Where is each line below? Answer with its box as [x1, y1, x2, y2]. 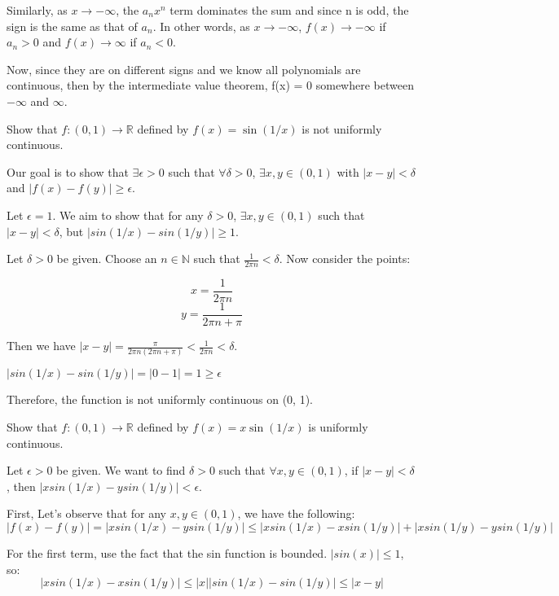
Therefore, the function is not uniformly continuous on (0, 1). [7, 391, 313, 408]
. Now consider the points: [279, 250, 411, 267]
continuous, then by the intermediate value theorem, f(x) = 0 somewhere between [7, 77, 414, 94]
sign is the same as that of [7, 17, 138, 34]
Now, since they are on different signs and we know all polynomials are [7, 60, 361, 77]
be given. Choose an [56, 250, 157, 267]
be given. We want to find [56, 462, 186, 479]
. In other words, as [152, 17, 250, 34]
